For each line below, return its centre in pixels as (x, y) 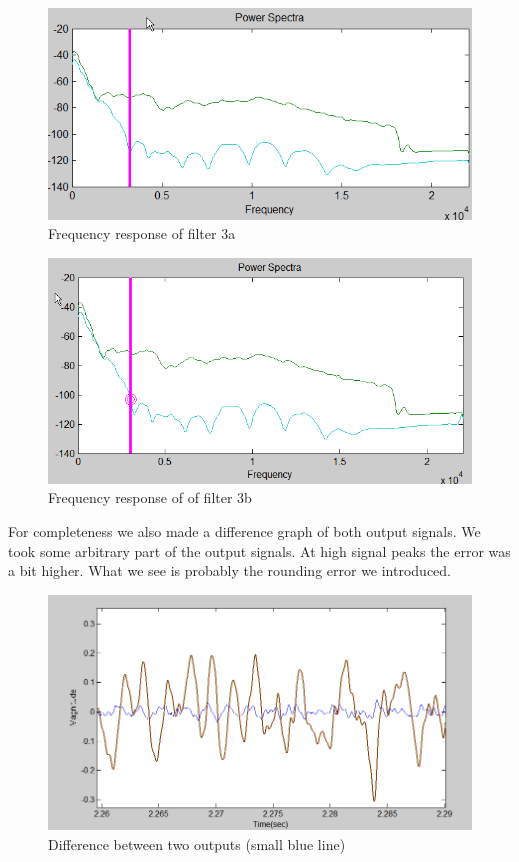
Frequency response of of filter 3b (150, 497)
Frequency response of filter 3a (142, 233)
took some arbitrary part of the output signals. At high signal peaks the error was (259, 550)
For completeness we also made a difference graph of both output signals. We (244, 531)
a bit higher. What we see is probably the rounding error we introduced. (230, 570)
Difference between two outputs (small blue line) (197, 843)
